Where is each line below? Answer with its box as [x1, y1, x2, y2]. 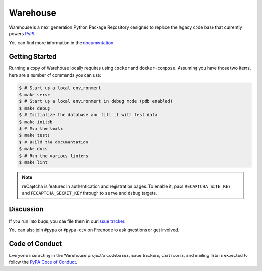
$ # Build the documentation [19, 139, 89, 145]
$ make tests [19, 132, 50, 138]
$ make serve [19, 92, 50, 97]
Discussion [9, 205, 44, 213]
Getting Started [9, 52, 57, 61]
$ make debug [19, 105, 50, 111]
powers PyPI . [9, 31, 36, 36]
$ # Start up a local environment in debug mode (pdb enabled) [19, 98, 173, 104]
